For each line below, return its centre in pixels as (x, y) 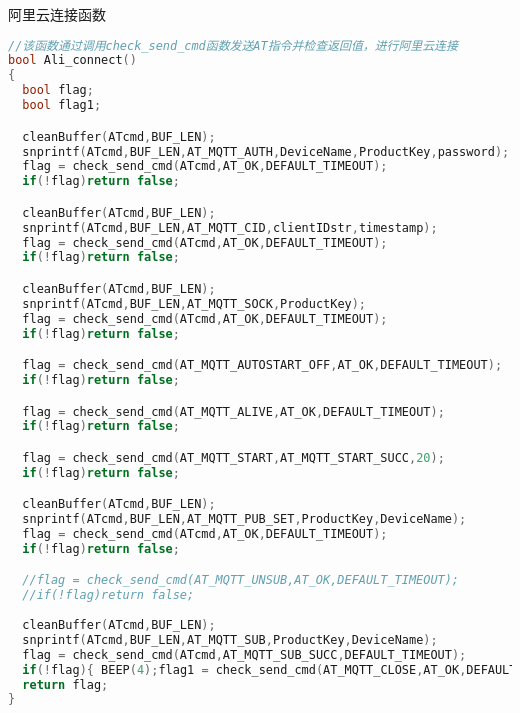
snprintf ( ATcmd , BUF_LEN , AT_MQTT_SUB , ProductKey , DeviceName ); (230, 639)
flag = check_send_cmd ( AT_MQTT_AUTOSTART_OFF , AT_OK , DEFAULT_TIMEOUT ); (262, 365)
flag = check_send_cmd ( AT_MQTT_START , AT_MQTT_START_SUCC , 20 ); (233, 457)
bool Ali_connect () (72, 60)
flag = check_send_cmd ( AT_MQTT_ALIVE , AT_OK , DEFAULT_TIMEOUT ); (233, 411)
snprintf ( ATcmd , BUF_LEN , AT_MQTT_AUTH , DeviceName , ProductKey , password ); (266, 151)
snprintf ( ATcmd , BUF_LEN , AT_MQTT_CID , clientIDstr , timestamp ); (230, 227)
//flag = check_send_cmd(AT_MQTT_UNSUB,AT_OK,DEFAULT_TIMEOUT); (241, 580)
